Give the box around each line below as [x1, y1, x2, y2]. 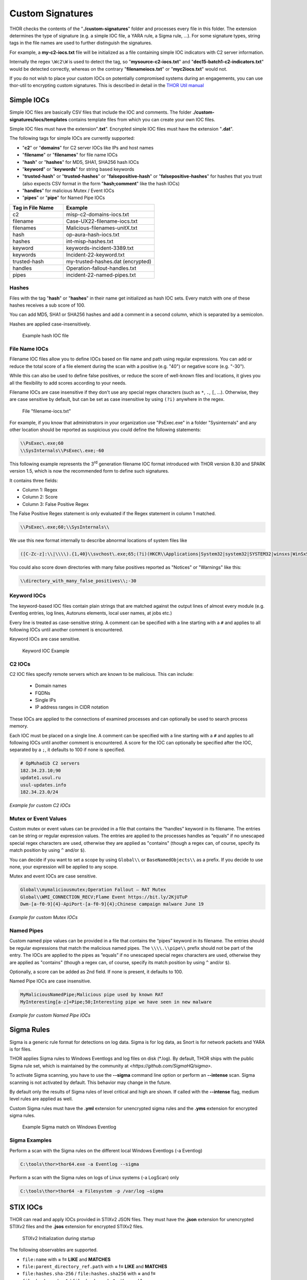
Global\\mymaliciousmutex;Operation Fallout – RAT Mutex [20, 887, 166, 893]
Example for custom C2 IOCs [9, 802, 71, 808]
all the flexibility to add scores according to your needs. [9, 379, 127, 386]
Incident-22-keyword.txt [65, 251, 125, 258]
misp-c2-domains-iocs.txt [65, 210, 129, 218]
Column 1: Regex [22, 486, 58, 493]
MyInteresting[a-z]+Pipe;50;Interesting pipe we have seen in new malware [20, 999, 212, 1005]
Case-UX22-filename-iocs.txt [65, 218, 138, 225]
